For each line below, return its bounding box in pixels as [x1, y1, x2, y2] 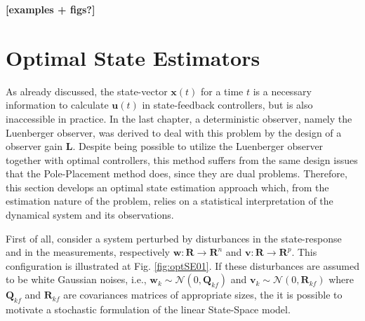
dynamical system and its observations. [6, 207, 174, 222]
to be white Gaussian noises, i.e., [6, 272, 147, 287]
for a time [201, 83, 244, 98]
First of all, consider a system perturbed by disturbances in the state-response [6, 231, 342, 245]
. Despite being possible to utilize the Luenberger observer [72, 139, 324, 153]
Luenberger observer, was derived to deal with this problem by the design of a [6, 125, 342, 139]
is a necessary [253, 83, 312, 98]
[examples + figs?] [6, 2, 95, 16]
